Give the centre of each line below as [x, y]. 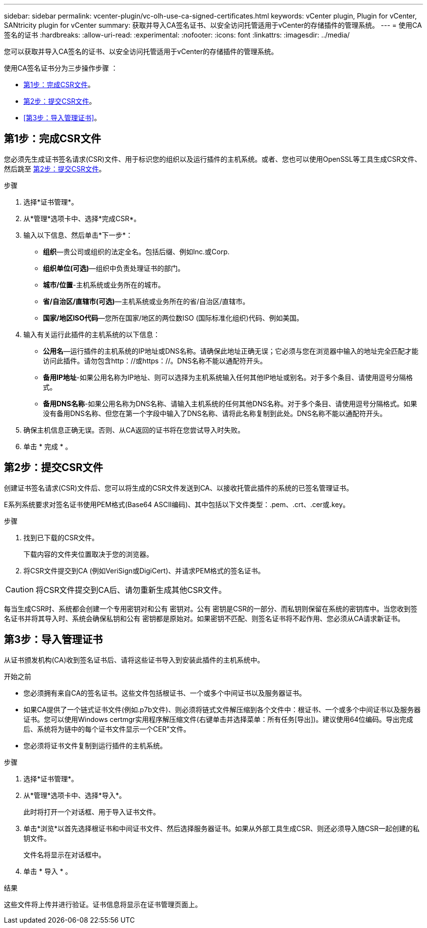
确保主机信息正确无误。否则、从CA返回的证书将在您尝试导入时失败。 [134, 430]
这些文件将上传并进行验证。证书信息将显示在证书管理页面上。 [103, 904]
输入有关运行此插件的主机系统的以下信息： [92, 334]
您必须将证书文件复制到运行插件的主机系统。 [95, 745]
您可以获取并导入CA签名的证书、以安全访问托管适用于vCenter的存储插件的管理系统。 [141, 51]
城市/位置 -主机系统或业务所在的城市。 [104, 284]
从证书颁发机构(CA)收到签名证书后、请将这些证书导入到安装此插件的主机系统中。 [134, 660]
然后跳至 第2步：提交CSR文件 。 [55, 169]
